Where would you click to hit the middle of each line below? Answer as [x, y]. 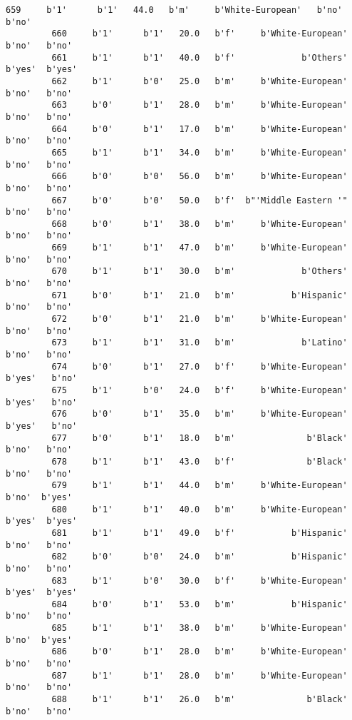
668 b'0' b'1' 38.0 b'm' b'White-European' [200, 224]
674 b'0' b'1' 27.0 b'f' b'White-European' [200, 366]
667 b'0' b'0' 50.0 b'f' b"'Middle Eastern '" [200, 200]
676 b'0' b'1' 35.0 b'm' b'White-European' [200, 414]
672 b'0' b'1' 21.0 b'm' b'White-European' [200, 319]
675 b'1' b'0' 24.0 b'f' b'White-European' [200, 390]
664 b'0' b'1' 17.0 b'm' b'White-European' [200, 129]
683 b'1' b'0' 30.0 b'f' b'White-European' [200, 580]
